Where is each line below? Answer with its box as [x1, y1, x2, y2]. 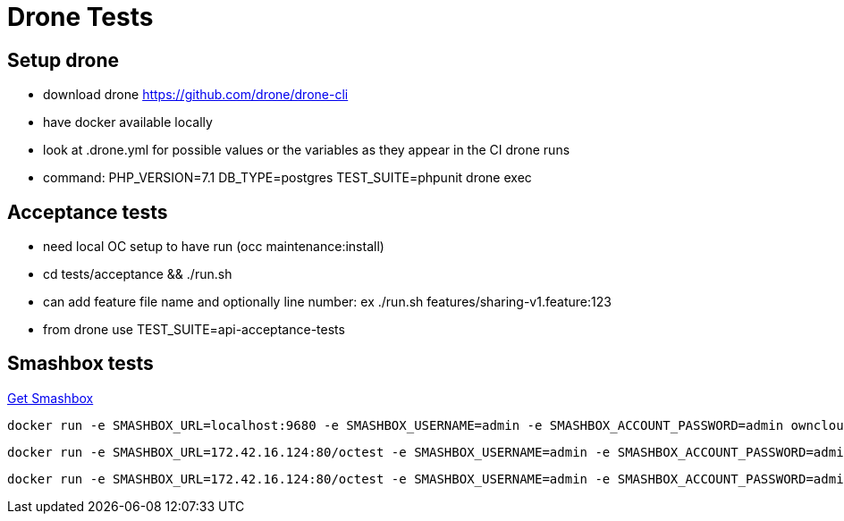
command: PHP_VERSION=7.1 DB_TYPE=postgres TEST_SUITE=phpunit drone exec [43, 170, 532, 186]
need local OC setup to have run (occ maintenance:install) [43, 239, 384, 255]
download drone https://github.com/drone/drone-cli [43, 87, 349, 103]
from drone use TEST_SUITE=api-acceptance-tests [43, 322, 345, 338]
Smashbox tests [7, 352, 154, 375]
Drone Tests [7, 2, 154, 32]
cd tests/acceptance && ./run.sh [43, 266, 232, 282]
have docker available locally [43, 114, 213, 130]
